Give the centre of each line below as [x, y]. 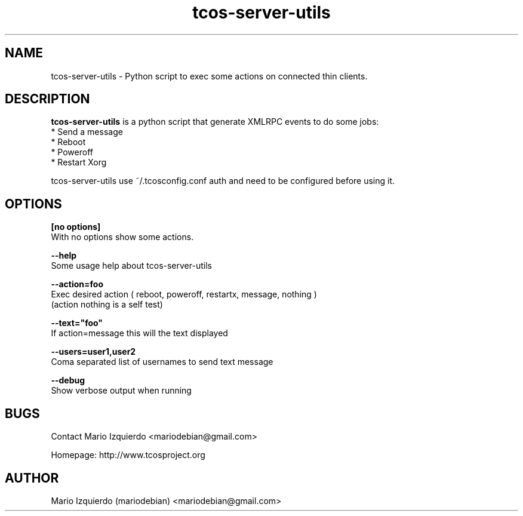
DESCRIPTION [47, 99]
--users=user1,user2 [93, 352]
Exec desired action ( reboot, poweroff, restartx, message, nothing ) [184, 294]
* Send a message [87, 132]
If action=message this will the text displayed [139, 333]
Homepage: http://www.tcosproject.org [128, 455]
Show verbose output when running [121, 391]
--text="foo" [77, 323]
